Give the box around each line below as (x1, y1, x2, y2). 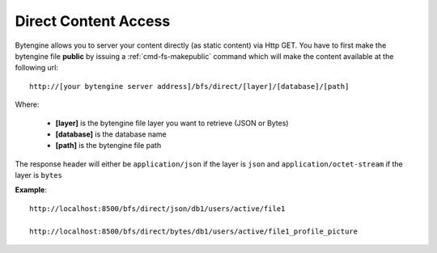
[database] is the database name (55, 129, 168, 139)
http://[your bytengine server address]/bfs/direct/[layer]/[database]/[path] (29, 82, 350, 91)
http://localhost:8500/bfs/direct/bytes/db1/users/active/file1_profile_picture (29, 226, 359, 236)
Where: (15, 99, 40, 109)
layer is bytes (15, 171, 62, 180)
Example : (15, 185, 48, 195)
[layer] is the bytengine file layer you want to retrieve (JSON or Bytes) (55, 118, 289, 128)
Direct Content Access (15, 12, 171, 30)
